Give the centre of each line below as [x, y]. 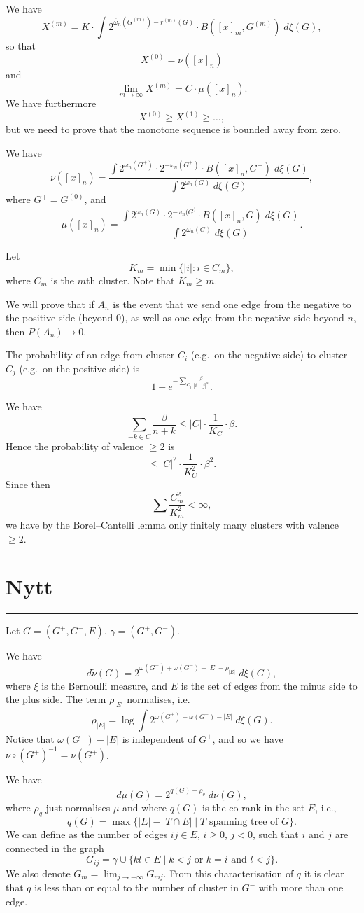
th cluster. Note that [131, 280]
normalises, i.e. [159, 699]
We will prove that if [50, 304]
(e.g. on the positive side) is [79, 368]
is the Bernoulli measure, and [104, 685]
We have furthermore [51, 103]
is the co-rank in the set [254, 808]
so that [21, 46]
